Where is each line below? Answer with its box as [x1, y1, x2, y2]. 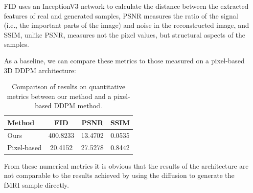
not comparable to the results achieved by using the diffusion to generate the [4, 170, 234, 180]
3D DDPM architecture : [4, 65, 76, 75]
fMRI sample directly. [4, 179, 69, 190]
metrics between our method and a [7, 91, 112, 101]
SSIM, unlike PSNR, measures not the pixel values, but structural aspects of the [4, 29, 245, 39]
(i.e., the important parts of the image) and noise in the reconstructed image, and [4, 20, 249, 30]
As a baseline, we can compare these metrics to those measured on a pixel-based [4, 55, 245, 65]
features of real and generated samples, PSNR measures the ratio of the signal [4, 10, 238, 20]
